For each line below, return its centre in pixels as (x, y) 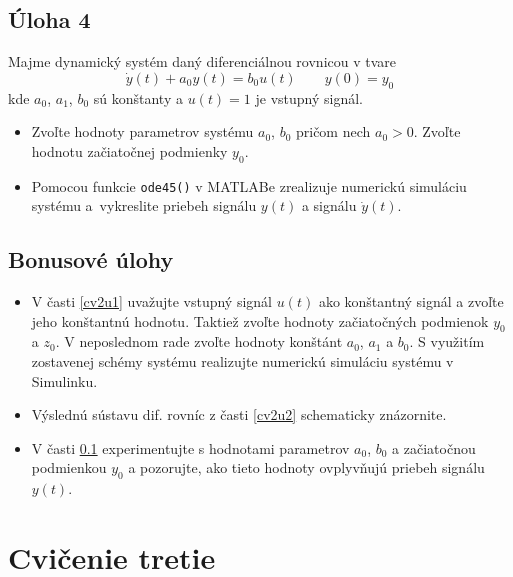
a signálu (329, 205)
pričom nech (333, 131)
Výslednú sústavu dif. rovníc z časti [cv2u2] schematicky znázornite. (239, 414)
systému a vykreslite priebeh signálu (144, 205)
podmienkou (69, 467)
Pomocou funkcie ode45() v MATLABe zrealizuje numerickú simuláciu (249, 185)
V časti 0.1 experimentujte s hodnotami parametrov (190, 447)
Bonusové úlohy (91, 259)
